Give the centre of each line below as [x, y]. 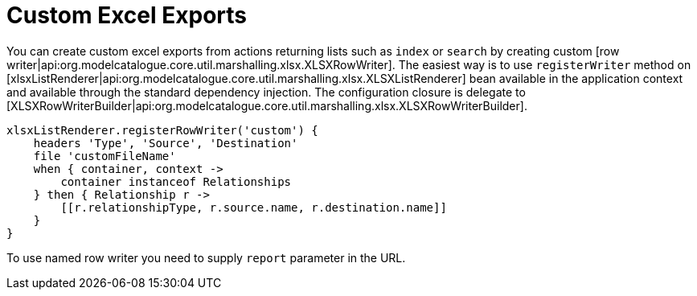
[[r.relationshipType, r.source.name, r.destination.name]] [254, 207]
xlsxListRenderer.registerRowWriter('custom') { [162, 130]
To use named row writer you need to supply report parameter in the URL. [206, 257]
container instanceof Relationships [176, 181]
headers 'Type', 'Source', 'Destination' [166, 143]
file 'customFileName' [105, 156]
